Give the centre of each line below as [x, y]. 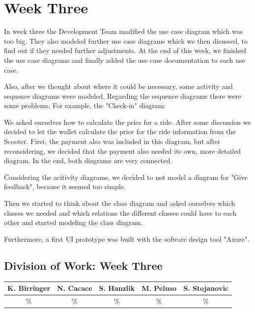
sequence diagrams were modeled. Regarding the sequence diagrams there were [123, 96]
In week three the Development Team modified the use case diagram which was [124, 31]
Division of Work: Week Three [83, 265]
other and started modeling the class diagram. [73, 222]
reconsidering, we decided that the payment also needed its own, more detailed [123, 151]
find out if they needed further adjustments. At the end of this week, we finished [125, 50]
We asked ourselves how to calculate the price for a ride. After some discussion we [127, 122]
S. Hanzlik [117, 288]
